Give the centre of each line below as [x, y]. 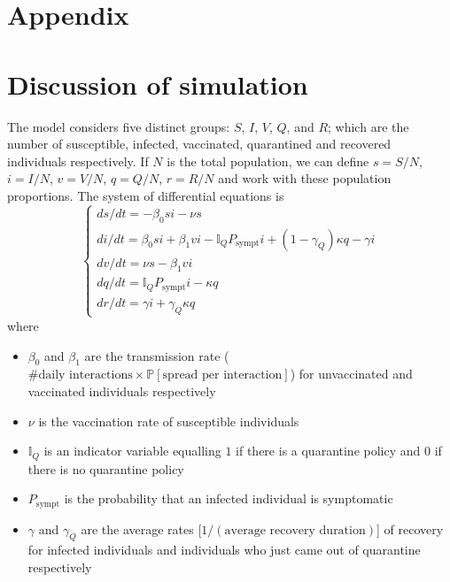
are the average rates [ [141, 528]
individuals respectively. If [78, 161]
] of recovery [410, 528]
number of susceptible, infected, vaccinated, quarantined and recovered [199, 144]
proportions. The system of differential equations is [146, 195]
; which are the [369, 126]
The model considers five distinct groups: [119, 126]
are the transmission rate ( [157, 355]
